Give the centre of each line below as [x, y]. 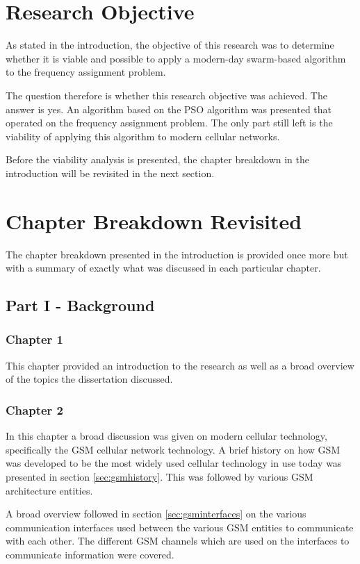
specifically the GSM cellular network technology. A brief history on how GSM [173, 449]
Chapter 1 [35, 339]
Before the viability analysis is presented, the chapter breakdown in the [157, 159]
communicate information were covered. [90, 554]
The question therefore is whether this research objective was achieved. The [166, 95]
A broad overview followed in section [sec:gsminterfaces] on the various [156, 514]
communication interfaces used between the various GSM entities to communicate [180, 527]
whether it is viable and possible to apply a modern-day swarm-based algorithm [176, 58]
